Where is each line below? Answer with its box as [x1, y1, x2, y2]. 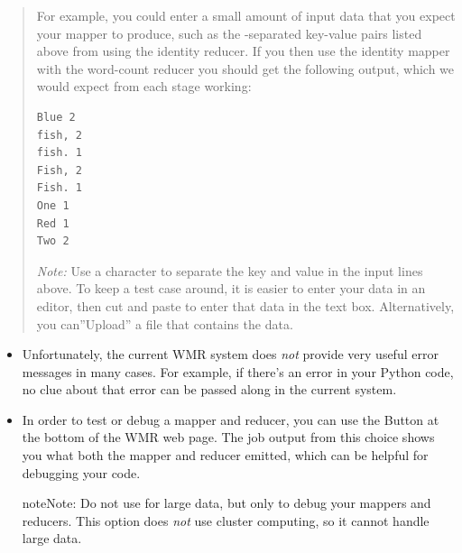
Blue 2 [36, 110, 76, 124]
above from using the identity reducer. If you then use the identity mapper [36, 41, 450, 60]
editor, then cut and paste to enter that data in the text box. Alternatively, [36, 296, 455, 315]
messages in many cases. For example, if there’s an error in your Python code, [22, 362, 454, 381]
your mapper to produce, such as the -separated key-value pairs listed [36, 23, 422, 42]
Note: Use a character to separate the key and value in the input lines [36, 261, 423, 280]
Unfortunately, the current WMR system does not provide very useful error [22, 345, 439, 364]
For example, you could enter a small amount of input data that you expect [36, 6, 456, 24]
